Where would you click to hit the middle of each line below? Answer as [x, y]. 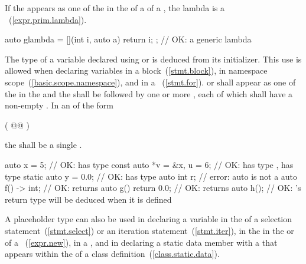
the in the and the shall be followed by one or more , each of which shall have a [149, 93]
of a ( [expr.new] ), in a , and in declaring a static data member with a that [141, 242]
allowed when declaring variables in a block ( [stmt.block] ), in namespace [136, 70]
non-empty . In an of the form [59, 105]
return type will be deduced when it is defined [88, 199]
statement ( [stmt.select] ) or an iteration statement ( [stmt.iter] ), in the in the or [149, 230]
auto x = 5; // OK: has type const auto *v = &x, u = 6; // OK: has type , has [149, 164]
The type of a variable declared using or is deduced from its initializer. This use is [153, 59]
